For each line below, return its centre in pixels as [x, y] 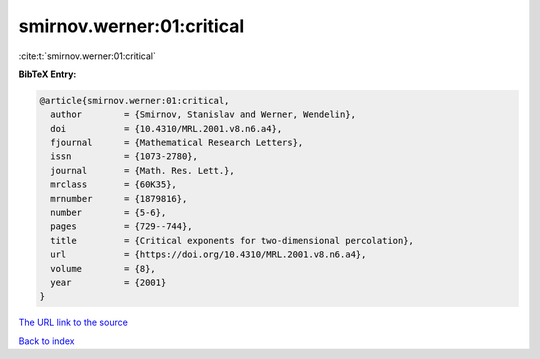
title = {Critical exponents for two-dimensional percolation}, [232, 240]
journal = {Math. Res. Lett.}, [142, 170]
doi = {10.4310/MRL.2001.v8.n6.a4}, [166, 128]
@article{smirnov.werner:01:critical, [134, 100]
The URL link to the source [73, 322]
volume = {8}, [103, 268]
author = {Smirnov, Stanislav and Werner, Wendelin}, [203, 114]
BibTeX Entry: [47, 74]
